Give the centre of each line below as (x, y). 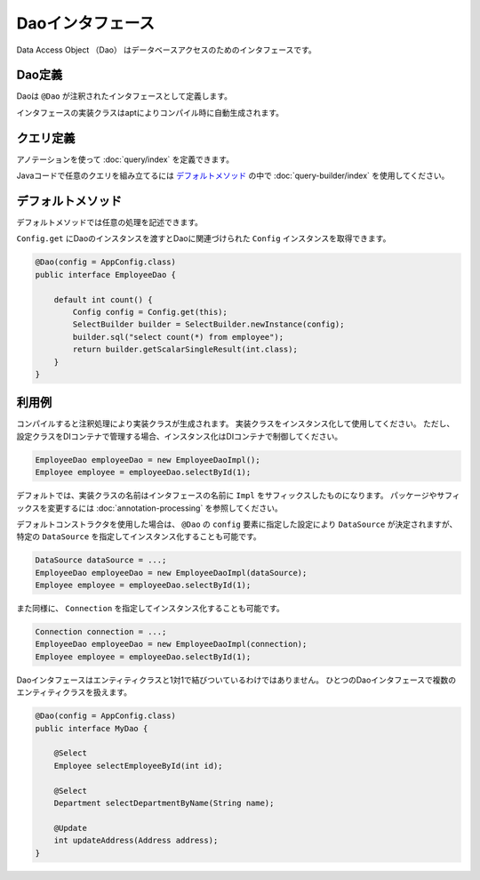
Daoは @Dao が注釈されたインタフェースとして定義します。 (124, 96)
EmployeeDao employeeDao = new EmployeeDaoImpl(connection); (171, 644)
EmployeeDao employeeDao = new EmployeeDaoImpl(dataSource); (171, 573)
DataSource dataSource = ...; (101, 560)
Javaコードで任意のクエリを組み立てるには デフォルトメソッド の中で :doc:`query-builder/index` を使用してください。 (233, 176)
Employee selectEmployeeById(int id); (138, 766)
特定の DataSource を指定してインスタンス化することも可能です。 (139, 537)
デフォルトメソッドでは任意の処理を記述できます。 (110, 222)
